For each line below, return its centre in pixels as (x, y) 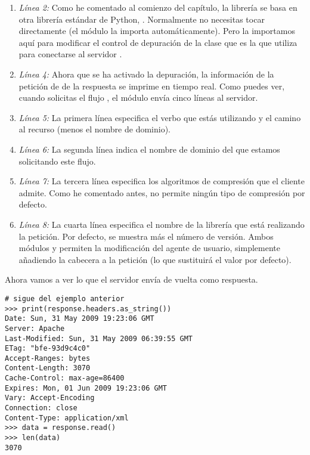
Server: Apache (35, 328)
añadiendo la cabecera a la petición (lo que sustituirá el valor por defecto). (155, 259)
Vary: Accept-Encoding (50, 398)
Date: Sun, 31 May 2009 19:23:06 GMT (80, 319)
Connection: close (41, 408)
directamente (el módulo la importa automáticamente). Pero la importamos (157, 31)
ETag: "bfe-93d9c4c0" (48, 349)
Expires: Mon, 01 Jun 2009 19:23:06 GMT (86, 388)
